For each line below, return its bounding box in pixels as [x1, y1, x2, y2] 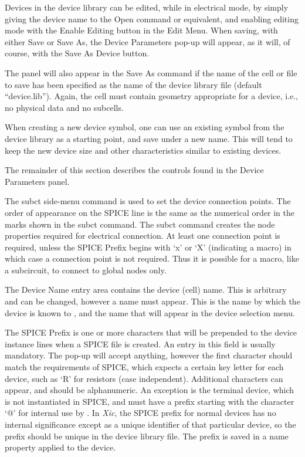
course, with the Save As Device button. [5, 47, 150, 59]
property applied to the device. [5, 441, 116, 453]
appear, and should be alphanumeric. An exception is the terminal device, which [5, 384, 294, 396]
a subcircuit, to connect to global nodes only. [5, 263, 167, 276]
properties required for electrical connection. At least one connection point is [5, 229, 280, 242]
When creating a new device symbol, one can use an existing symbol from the [5, 121, 284, 133]
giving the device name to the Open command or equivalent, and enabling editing [5, 12, 299, 25]
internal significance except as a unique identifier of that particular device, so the [5, 418, 296, 430]
